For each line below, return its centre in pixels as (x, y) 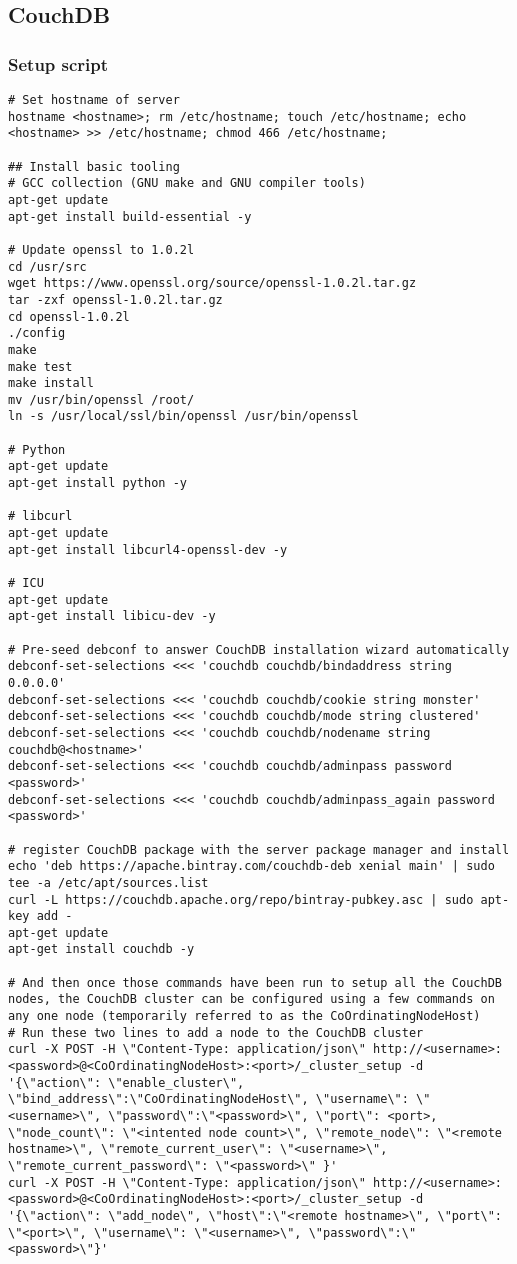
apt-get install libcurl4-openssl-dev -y (148, 549)
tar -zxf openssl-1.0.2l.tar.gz (115, 299)
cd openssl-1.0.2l (69, 316)
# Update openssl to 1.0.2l (101, 249)
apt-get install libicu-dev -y (112, 616)
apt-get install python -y (97, 483)
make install (51, 383)
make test (40, 366)
